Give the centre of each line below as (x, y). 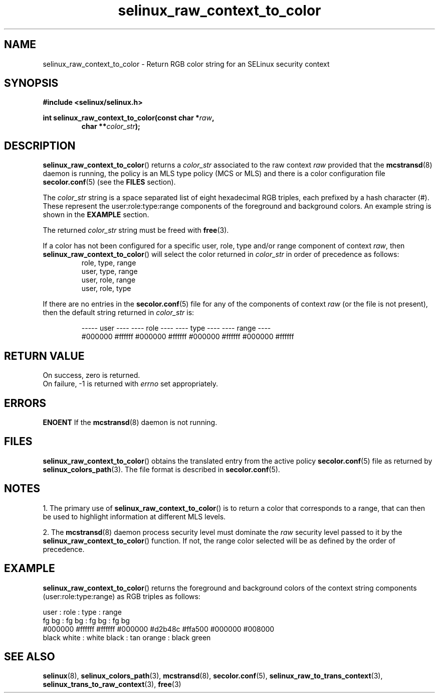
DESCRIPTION (40, 146)
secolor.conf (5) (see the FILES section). (109, 182)
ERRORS (25, 403)
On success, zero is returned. (91, 375)
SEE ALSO (30, 656)
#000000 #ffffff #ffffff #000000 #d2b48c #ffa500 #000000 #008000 (159, 629)
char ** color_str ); (111, 126)
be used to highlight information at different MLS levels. (134, 516)
